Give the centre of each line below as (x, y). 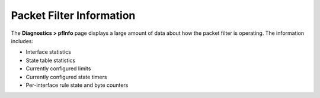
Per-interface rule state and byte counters (77, 85)
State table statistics (51, 60)
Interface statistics (48, 52)
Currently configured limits (58, 68)
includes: (22, 41)
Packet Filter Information (73, 15)
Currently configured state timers (66, 77)
